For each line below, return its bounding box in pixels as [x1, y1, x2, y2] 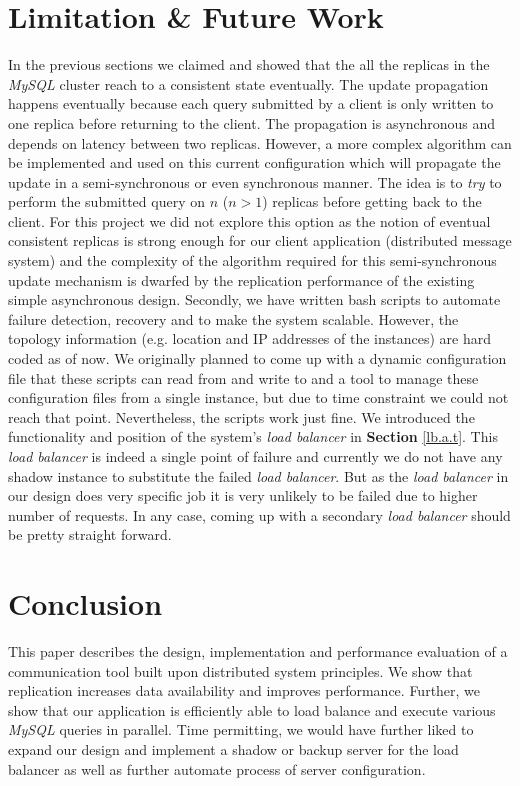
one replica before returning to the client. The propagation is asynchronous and [8, 112, 496, 133]
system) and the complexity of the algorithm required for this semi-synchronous [8, 250, 497, 271]
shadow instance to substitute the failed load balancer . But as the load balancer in [8, 465, 509, 486]
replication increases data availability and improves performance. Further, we [8, 680, 481, 701]
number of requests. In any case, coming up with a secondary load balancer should [8, 504, 511, 525]
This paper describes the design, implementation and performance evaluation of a [8, 641, 508, 662]
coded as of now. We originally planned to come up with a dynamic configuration [8, 348, 507, 369]
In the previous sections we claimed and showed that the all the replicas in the [8, 54, 490, 75]
